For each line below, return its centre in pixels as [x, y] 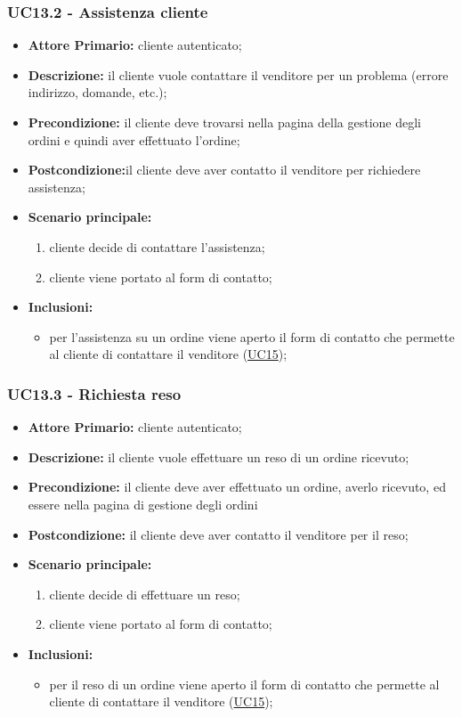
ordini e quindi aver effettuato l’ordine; [134, 139]
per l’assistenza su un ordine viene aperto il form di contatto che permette [252, 336]
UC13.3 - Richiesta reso [94, 393]
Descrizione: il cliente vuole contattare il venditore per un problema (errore [238, 74]
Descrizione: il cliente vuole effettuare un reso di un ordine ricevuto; [219, 456]
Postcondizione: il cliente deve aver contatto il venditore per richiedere [224, 170]
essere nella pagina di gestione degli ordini [143, 504]
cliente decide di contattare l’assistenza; [157, 246]
